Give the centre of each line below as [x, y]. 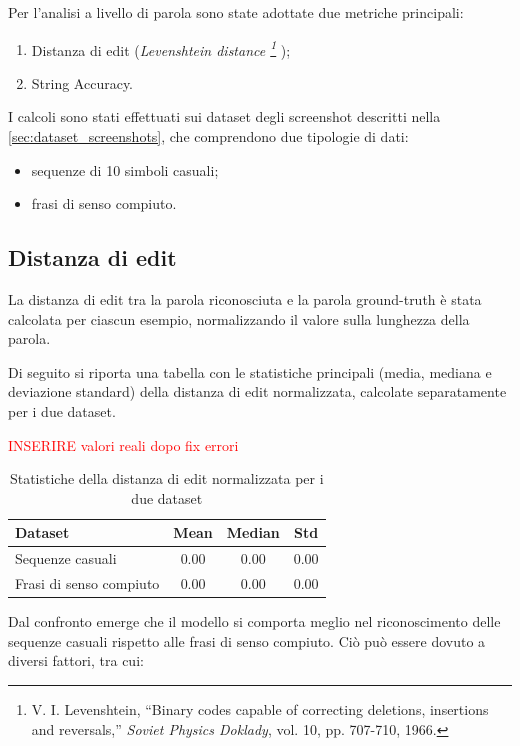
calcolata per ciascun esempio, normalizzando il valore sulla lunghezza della [239, 318]
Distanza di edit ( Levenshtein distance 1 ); [161, 48]
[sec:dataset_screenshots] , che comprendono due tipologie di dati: [208, 136]
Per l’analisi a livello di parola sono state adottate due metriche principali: [236, 12]
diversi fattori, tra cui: [76, 660]
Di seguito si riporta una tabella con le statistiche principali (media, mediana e [250, 371]
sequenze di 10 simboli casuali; [125, 169]
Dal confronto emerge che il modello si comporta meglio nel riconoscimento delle [254, 621]
